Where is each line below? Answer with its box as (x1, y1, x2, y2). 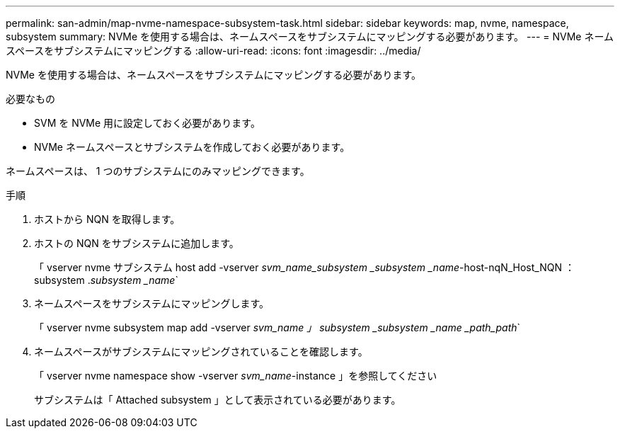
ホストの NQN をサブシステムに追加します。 (34, 237, 239, 249)
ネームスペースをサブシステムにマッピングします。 (34, 297, 270, 309)
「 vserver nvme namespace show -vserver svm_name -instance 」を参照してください (34, 370, 437, 382)
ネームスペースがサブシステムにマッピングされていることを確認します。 (34, 346, 368, 358)
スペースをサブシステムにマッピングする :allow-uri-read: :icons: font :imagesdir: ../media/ (6, 45, 421, 57)
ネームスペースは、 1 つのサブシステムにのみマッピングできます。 (6, 165, 310, 177)
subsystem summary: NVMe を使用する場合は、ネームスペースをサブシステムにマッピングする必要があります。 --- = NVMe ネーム (6, 30, 614, 42)
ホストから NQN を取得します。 (34, 213, 180, 225)
